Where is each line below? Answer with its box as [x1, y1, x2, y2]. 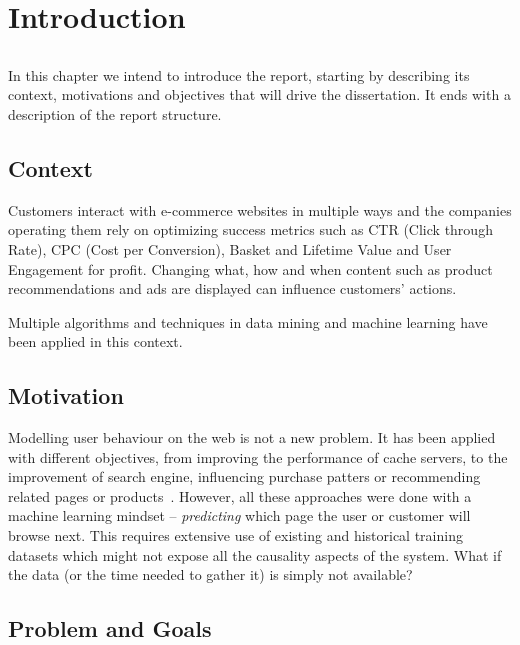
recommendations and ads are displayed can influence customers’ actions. [8, 278, 457, 299]
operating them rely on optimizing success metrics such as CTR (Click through [8, 219, 493, 240]
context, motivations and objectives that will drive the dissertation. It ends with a [8, 84, 511, 105]
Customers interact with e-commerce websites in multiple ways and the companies [8, 199, 512, 220]
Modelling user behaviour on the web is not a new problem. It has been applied [8, 427, 496, 448]
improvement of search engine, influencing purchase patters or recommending [8, 466, 481, 487]
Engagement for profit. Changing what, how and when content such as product [8, 258, 493, 279]
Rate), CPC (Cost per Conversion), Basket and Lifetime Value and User [8, 238, 452, 259]
